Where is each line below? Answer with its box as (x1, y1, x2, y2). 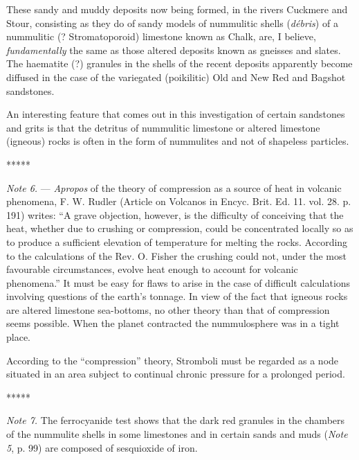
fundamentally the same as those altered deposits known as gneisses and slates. (6, 42, 341, 57)
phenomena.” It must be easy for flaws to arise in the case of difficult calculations (6, 275, 351, 290)
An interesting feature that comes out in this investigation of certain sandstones (6, 107, 345, 121)
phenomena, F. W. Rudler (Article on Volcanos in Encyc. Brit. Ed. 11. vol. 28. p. (6, 194, 351, 209)
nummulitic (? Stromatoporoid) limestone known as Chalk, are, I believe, (6, 29, 316, 44)
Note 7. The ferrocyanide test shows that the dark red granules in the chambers (6, 413, 345, 427)
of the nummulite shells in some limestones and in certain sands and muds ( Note (6, 427, 348, 441)
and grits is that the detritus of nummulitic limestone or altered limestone (6, 120, 320, 134)
